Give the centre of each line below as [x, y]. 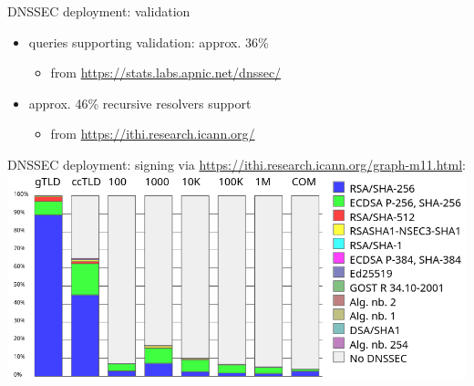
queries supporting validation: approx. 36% [149, 42]
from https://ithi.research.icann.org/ [153, 134]
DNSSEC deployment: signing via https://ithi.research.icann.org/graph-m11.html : [237, 164]
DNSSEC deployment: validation [99, 11]
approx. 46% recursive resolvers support [140, 103]
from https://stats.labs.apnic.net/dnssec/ [166, 73]
